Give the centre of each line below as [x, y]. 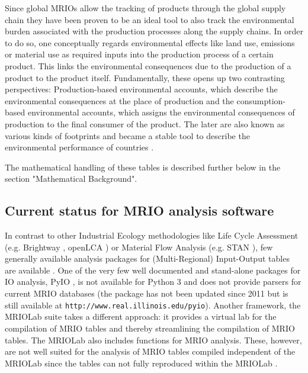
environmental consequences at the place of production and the [119, 100]
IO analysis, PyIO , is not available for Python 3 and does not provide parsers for [153, 282]
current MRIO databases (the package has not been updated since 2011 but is [147, 293]
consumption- [261, 100]
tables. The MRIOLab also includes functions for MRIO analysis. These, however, [153, 340]
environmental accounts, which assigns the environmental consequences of [161, 112]
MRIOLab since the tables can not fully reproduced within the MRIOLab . [141, 363]
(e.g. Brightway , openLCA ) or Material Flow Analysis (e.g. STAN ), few [139, 247]
